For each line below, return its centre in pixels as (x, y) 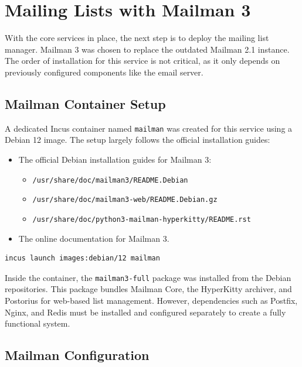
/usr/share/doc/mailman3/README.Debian (110, 180)
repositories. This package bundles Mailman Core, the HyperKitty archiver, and (148, 289)
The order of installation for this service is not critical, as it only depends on (142, 61)
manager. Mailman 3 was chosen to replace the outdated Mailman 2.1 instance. (147, 49)
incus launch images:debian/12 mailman (82, 258)
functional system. (38, 323)
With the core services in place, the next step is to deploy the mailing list (137, 38)
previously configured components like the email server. (104, 72)
